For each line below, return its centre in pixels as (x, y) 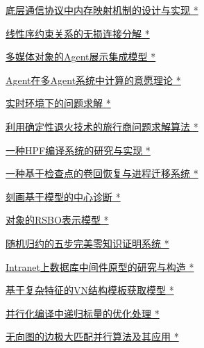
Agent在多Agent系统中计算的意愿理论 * (93, 80)
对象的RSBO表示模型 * (57, 220)
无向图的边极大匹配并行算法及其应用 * (92, 337)
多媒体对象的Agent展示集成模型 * (81, 57)
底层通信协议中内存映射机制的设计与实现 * (102, 10)
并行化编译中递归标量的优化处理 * (83, 313)
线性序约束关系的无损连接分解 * (78, 33)
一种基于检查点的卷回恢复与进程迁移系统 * (102, 173)
